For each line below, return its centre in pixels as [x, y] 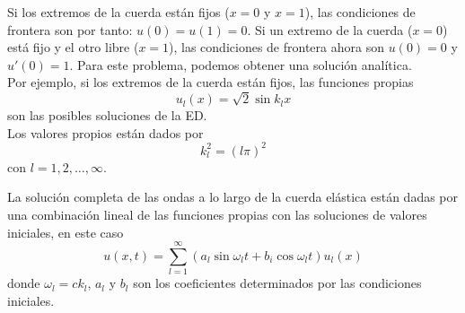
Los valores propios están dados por [105, 132]
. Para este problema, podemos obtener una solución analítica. [241, 64]
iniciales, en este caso [66, 232]
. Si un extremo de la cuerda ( [330, 29]
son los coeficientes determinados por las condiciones [277, 283]
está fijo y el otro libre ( [73, 47]
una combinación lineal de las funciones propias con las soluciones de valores [217, 214]
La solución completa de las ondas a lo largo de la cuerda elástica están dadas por [233, 197]
